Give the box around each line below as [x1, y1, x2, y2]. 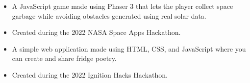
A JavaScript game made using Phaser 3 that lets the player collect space [12, 1, 233, 11]
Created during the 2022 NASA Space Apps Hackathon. [12, 27, 181, 37]
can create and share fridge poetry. [12, 53, 117, 63]
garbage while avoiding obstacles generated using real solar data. [12, 10, 206, 21]
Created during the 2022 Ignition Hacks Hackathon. [12, 69, 168, 80]
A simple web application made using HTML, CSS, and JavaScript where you [12, 43, 246, 54]
